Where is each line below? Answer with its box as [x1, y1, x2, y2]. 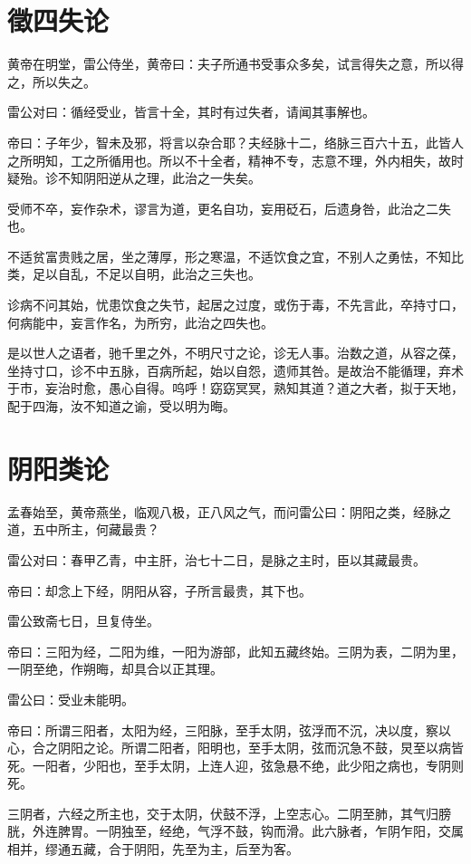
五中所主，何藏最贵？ [32, 520, 159, 539]
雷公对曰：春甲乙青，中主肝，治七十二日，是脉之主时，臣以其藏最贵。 [7, 550, 426, 569]
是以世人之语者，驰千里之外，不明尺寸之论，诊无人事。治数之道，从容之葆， [7, 343, 464, 362]
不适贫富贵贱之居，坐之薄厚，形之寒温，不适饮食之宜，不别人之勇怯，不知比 [7, 246, 464, 265]
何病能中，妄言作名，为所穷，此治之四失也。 [7, 312, 274, 331]
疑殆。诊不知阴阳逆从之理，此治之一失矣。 [7, 168, 261, 187]
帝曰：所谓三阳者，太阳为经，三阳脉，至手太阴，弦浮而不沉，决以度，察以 [7, 720, 451, 739]
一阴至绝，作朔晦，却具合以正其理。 [7, 659, 223, 678]
